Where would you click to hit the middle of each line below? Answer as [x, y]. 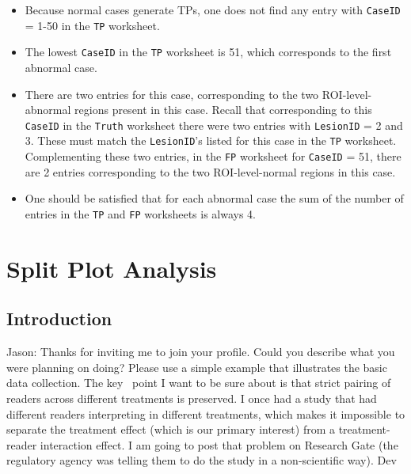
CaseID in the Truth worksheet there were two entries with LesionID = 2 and [214, 125]
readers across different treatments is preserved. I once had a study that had [192, 398]
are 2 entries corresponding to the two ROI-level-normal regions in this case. [210, 171]
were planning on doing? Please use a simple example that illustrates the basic [197, 367]
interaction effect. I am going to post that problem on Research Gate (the [219, 444]
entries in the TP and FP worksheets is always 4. [141, 213]
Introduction [59, 319]
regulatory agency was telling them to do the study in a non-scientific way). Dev [202, 460]
